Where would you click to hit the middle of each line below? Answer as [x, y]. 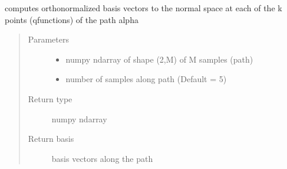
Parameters [48, 39]
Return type [50, 98]
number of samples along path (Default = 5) [146, 79]
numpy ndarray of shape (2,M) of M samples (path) [159, 59]
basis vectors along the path [102, 158]
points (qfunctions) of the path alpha [72, 19]
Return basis [51, 139]
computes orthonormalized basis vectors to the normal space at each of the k [143, 8]
